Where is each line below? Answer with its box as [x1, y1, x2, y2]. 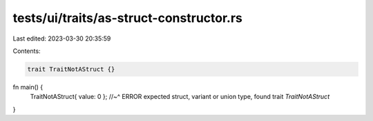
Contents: [12, 47, 41, 55]
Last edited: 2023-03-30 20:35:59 [12, 34, 111, 43]
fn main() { [12, 82, 44, 91]
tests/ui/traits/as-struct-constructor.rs [12, 10, 243, 25]
